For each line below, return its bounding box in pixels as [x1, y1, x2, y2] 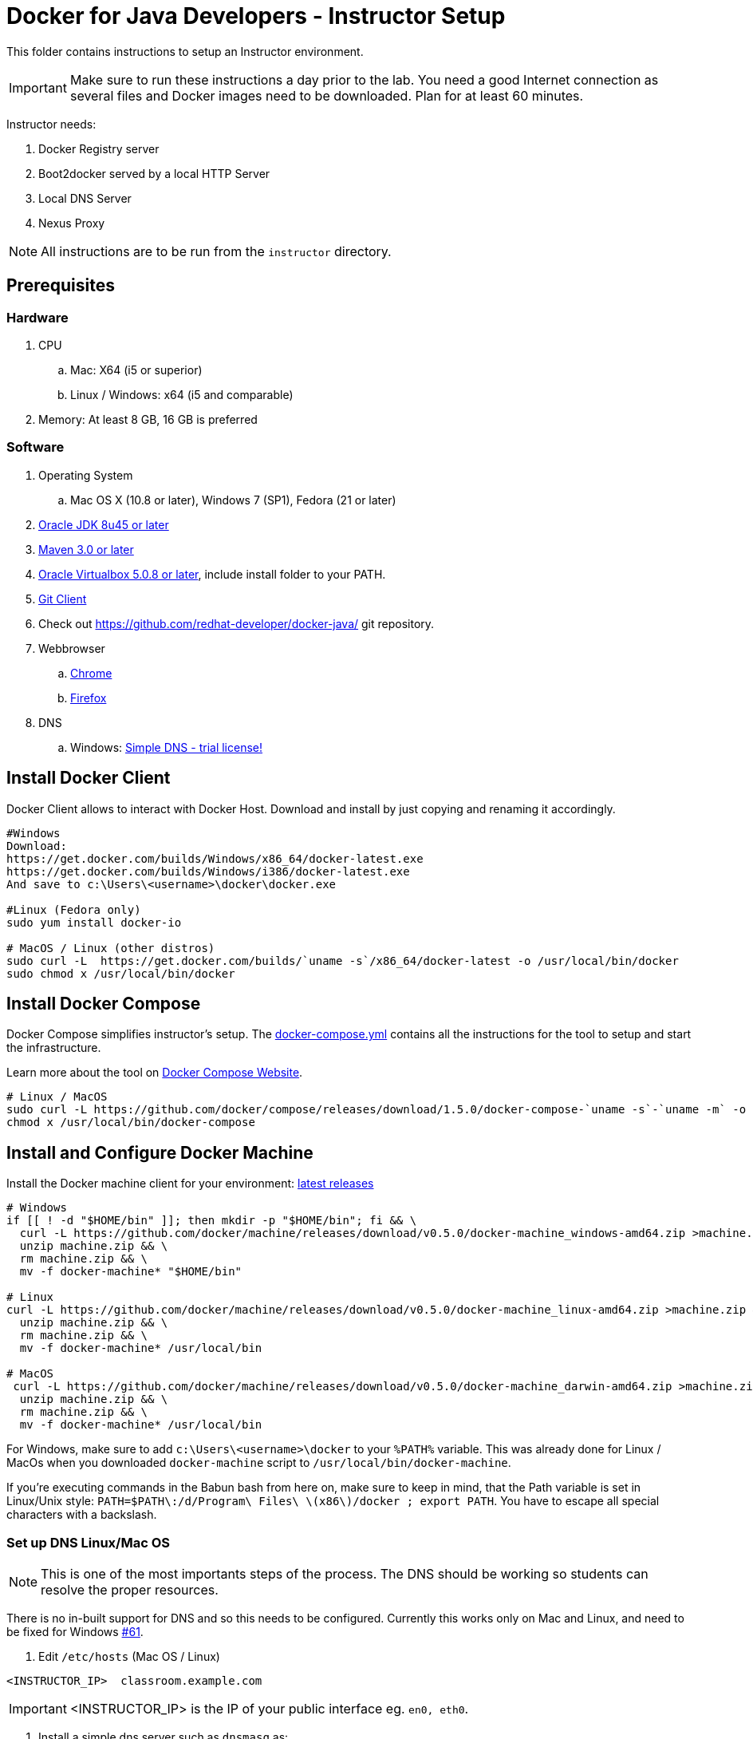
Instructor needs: [6, 117, 97, 131]
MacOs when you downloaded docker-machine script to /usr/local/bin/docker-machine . [6, 1456, 511, 1470]
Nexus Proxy [38, 215, 105, 230]
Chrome [70, 666, 112, 680]
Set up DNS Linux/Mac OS [6, 1534, 171, 1551]
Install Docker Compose [6, 993, 201, 1014]
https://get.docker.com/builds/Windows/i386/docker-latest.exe [6, 864, 410, 878]
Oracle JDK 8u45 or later [38, 517, 169, 532]
